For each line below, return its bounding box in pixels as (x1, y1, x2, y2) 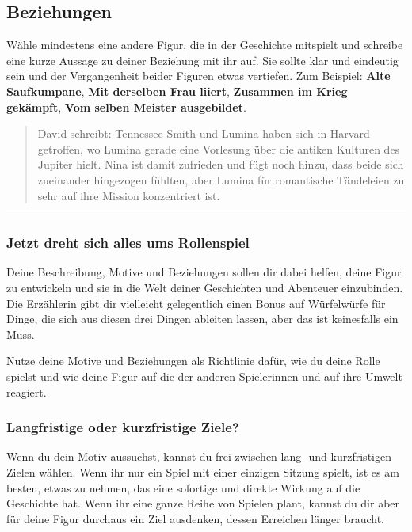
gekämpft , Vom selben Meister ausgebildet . (6, 98, 246, 115)
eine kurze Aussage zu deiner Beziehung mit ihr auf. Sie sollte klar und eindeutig (6, 51, 399, 68)
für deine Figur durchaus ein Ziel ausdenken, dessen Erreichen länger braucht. (6, 510, 385, 526)
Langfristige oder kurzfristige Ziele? (6, 417, 239, 437)
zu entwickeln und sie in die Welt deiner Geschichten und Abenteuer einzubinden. (6, 279, 403, 295)
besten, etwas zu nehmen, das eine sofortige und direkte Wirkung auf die (6, 479, 360, 496)
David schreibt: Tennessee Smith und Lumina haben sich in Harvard (37, 125, 370, 142)
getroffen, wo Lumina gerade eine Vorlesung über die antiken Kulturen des (37, 140, 400, 157)
